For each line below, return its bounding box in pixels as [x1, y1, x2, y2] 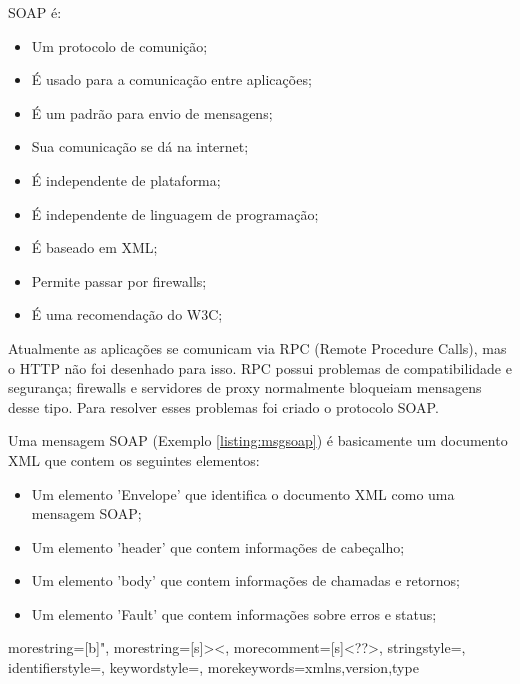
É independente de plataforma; [31, 169, 221, 190]
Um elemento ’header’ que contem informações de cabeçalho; [31, 536, 405, 557]
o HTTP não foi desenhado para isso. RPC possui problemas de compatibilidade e [8, 357, 512, 378]
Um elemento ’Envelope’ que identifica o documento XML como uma [31, 483, 455, 504]
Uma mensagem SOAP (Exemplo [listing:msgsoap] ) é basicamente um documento [8, 430, 508, 451]
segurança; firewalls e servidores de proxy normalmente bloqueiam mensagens [8, 377, 482, 398]
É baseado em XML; [31, 237, 158, 258]
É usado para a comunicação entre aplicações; [31, 69, 312, 90]
